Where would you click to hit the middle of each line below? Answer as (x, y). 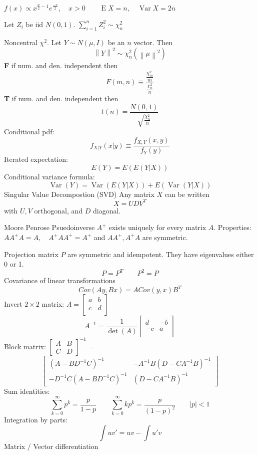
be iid (34, 24)
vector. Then (153, 42)
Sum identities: (27, 391)
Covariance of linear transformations (60, 280)
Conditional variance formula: (49, 177)
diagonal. (107, 210)
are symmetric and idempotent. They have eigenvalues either (161, 254)
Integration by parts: (36, 420)
